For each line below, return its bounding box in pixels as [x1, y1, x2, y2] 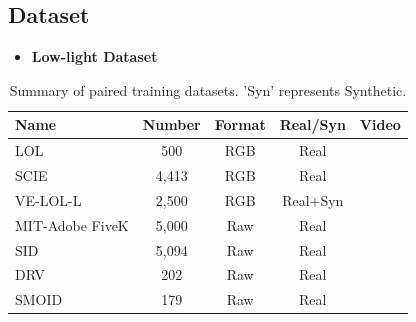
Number [142, 114, 201, 135]
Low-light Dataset [31, 46, 158, 67]
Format [214, 114, 266, 135]
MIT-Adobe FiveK [15, 214, 129, 235]
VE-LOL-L [15, 189, 82, 210]
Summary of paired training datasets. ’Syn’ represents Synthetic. [9, 79, 407, 100]
